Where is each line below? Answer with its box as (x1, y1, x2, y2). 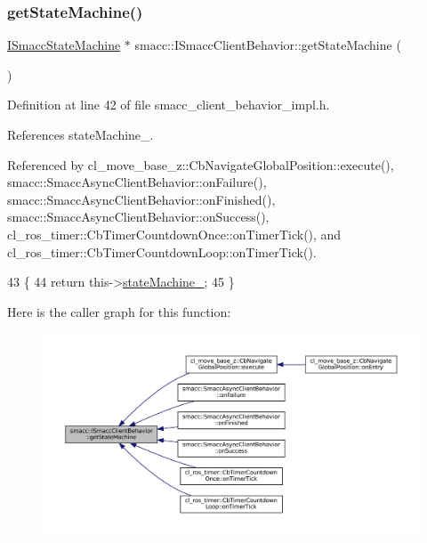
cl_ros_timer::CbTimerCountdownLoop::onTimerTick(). (7, 242, 317, 261)
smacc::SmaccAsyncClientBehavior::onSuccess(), (7, 207, 270, 226)
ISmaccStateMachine (7, 36, 121, 54)
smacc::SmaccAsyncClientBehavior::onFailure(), (7, 173, 267, 191)
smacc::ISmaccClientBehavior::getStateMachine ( (134, 36, 401, 54)
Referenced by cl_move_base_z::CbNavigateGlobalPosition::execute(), (7, 155, 394, 174)
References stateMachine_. (7, 126, 154, 143)
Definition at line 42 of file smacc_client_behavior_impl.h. (7, 95, 330, 114)
